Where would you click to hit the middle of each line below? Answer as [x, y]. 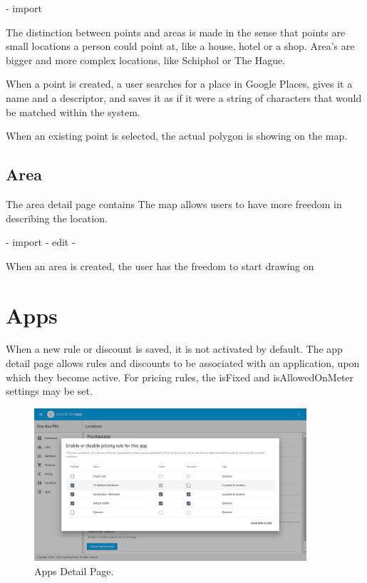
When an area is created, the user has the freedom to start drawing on [160, 265]
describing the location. [57, 218]
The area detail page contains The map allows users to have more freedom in [174, 203]
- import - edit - [41, 242]
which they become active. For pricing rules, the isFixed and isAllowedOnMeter [180, 377]
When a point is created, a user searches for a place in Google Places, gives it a [179, 84]
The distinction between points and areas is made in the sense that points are [176, 32]
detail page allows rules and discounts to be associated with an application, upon [183, 363]
